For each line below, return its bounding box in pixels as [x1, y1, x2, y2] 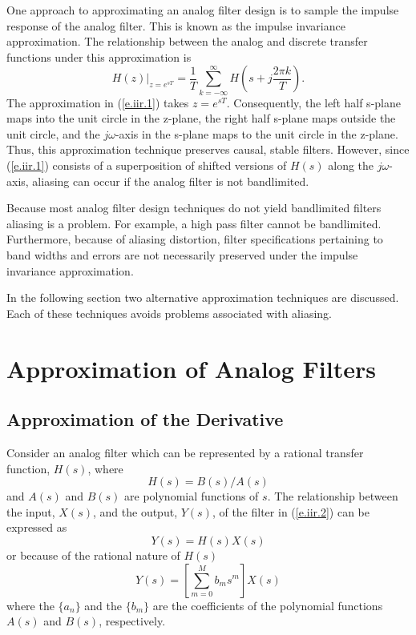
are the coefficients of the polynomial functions [152, 597, 383, 613]
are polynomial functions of [124, 488, 259, 504]
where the [6, 597, 55, 613]
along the [328, 157, 374, 174]
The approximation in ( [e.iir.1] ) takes [6, 94, 189, 111]
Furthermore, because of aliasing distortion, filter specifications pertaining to [6, 231, 383, 247]
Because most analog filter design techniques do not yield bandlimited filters [6, 199, 382, 216]
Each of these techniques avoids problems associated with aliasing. [6, 304, 332, 321]
